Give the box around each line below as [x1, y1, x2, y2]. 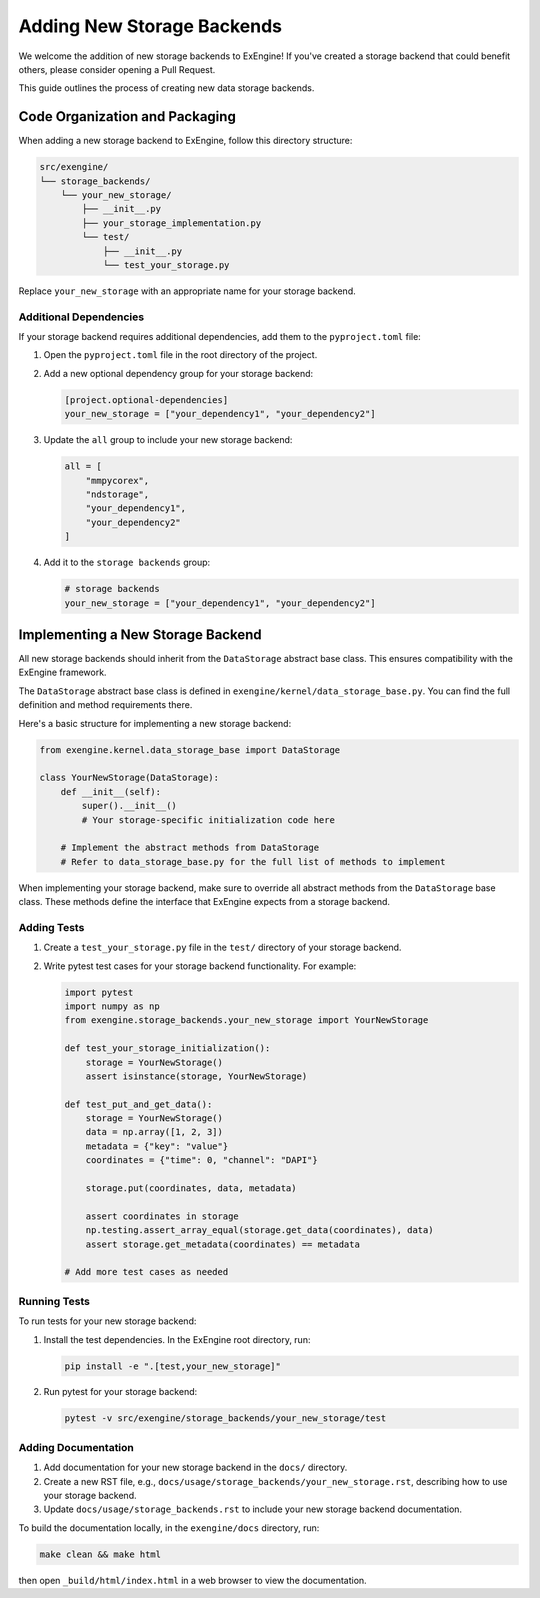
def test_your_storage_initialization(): [64, 1043, 271, 1054]
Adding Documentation [18, 1440, 135, 1454]
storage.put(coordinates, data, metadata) [85, 1183, 297, 1194]
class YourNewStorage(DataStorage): [39, 772, 220, 784]
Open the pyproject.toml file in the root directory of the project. [43, 349, 318, 361]
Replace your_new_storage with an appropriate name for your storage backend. [18, 285, 356, 297]
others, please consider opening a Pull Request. [18, 63, 216, 75]
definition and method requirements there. [18, 699, 193, 711]
